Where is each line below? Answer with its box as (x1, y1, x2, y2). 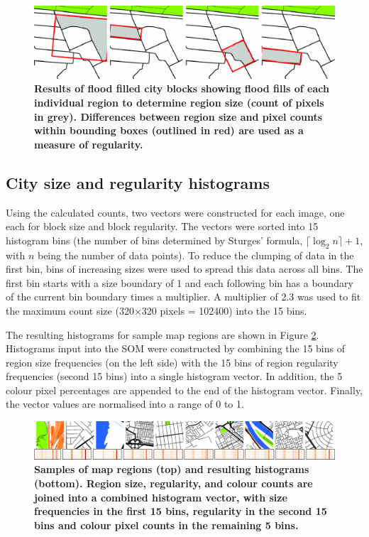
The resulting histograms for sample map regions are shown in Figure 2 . (6, 327, 319, 342)
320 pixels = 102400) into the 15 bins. (141, 303, 307, 318)
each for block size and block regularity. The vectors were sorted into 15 (6, 219, 319, 234)
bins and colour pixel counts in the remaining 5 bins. (34, 517, 299, 532)
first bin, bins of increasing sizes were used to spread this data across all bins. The (6, 261, 363, 276)
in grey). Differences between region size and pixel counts (34, 109, 323, 124)
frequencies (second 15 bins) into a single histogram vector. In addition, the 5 (6, 369, 343, 384)
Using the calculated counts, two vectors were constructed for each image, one (6, 205, 345, 219)
